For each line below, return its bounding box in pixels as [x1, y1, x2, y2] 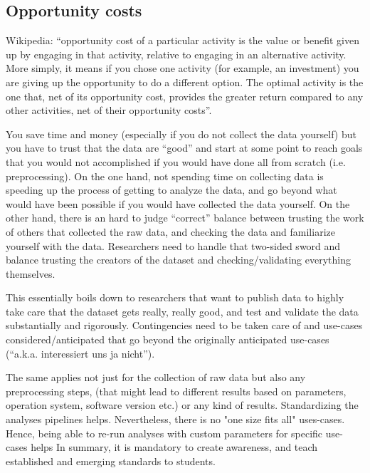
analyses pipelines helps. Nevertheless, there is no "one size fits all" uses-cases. [6, 412, 345, 427]
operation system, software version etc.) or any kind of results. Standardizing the [6, 397, 359, 412]
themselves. [6, 266, 55, 281]
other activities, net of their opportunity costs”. [6, 103, 212, 118]
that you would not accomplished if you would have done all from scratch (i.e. [6, 154, 346, 169]
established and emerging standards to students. [6, 453, 216, 468]
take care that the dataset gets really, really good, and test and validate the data [6, 303, 359, 318]
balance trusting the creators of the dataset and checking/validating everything [6, 252, 351, 267]
